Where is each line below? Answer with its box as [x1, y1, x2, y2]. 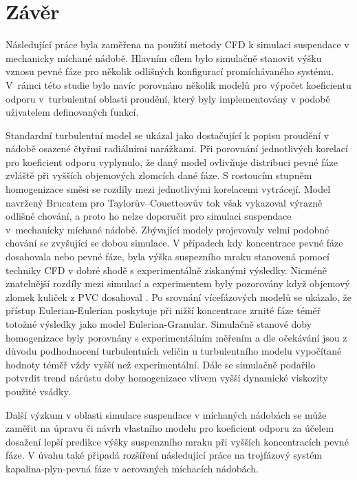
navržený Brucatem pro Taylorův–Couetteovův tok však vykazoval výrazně [6, 195, 323, 209]
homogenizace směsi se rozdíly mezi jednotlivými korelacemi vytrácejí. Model [6, 182, 331, 196]
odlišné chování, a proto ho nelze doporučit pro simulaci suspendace [6, 209, 292, 223]
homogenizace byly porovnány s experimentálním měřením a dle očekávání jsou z [6, 330, 347, 344]
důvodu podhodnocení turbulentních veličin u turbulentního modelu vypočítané [6, 344, 342, 358]
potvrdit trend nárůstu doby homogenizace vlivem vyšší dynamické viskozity [6, 371, 328, 385]
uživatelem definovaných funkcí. [6, 105, 139, 119]
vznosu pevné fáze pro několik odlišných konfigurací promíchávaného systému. [6, 64, 334, 79]
